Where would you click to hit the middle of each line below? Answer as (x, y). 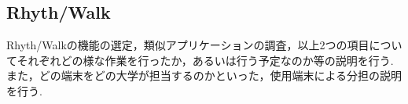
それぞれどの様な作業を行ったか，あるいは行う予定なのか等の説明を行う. (205, 60)
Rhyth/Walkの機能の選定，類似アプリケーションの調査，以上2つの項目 (188, 45)
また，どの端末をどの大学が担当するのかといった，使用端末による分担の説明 (204, 75)
